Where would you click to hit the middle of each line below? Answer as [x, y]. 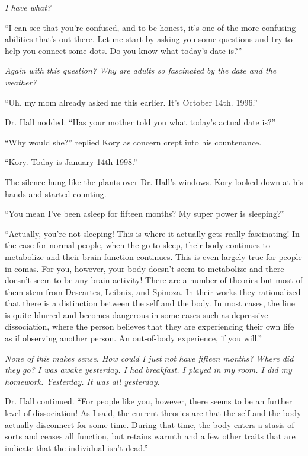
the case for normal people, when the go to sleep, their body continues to [137, 245]
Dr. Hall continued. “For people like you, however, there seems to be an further [149, 401]
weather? [21, 82]
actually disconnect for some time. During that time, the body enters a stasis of [150, 424]
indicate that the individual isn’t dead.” [76, 447]
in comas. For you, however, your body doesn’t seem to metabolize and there [145, 268]
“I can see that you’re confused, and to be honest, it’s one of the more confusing [150, 27]
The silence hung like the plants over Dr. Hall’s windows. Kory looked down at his [154, 181]
